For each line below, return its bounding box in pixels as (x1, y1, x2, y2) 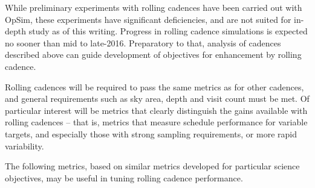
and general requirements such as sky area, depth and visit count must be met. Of (5, 92, 310, 105)
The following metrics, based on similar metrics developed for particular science (5, 160, 300, 172)
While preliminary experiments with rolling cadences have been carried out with (5, 1, 302, 13)
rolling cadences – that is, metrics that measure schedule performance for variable (5, 116, 308, 128)
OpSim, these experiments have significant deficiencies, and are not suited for (5, 13, 291, 25)
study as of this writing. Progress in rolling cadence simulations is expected (28, 25, 308, 37)
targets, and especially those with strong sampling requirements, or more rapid (5, 127, 297, 140)
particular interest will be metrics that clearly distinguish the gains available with (5, 104, 308, 116)
